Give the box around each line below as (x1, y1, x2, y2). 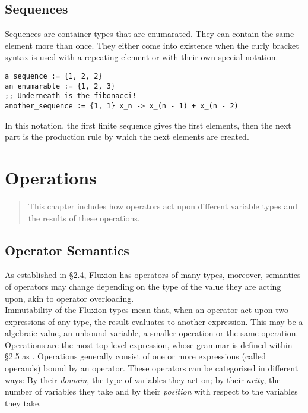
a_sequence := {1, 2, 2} (5, 71, 103, 80)
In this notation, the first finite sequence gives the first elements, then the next (5, 118, 291, 131)
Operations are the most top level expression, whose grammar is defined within (5, 338, 293, 351)
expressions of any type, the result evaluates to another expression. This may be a (5, 315, 303, 327)
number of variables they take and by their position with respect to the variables (5, 385, 298, 398)
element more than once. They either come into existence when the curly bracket (5, 39, 299, 51)
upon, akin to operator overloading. (5, 292, 134, 304)
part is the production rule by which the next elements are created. (5, 130, 249, 143)
